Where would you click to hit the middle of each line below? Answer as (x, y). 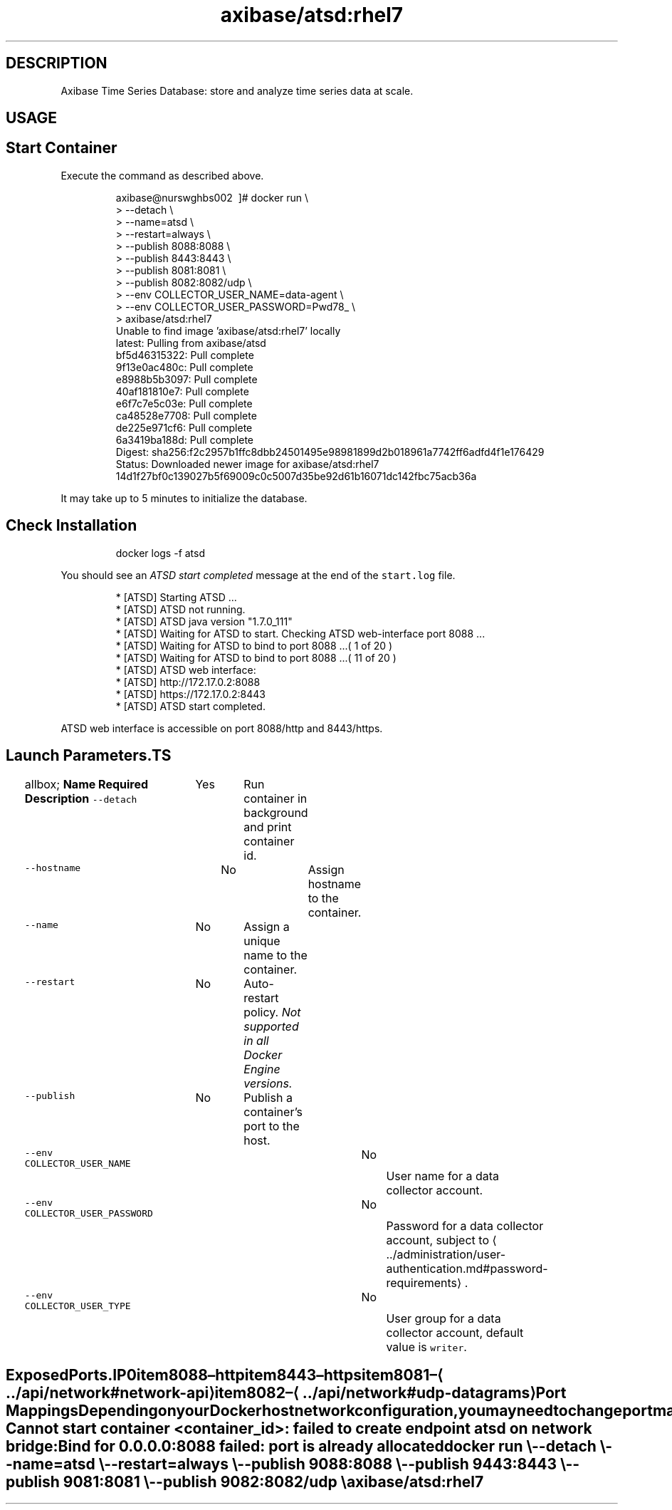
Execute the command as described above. (162, 175)
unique (262, 941)
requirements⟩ (424, 1282)
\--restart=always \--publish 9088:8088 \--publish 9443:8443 (328, 1464)
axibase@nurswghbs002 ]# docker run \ (212, 197)
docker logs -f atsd (161, 553)
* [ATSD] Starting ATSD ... (176, 597)
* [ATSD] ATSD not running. (180, 609)
